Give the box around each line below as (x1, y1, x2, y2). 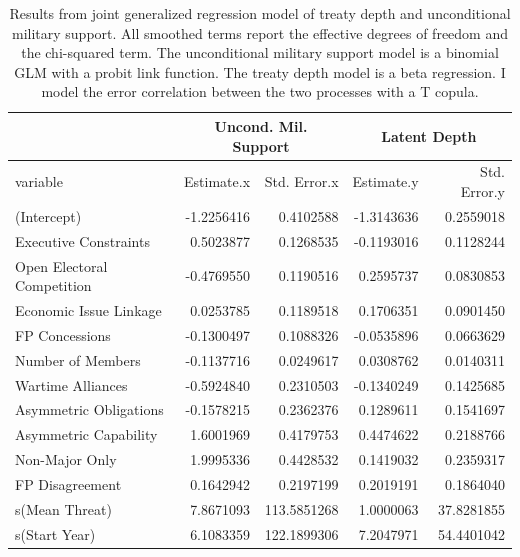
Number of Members (15, 349, 141, 370)
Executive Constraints (15, 230, 150, 251)
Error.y (460, 181, 505, 201)
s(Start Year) (15, 523, 96, 544)
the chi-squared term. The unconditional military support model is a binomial (21, 42, 499, 63)
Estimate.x (184, 171, 251, 192)
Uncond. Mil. (214, 115, 308, 136)
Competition (15, 275, 92, 296)
